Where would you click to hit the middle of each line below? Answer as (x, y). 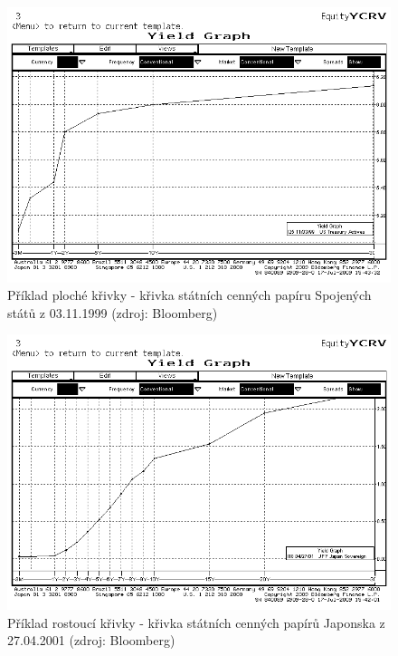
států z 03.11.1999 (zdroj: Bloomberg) (113, 312)
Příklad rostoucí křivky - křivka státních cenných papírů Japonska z (196, 622)
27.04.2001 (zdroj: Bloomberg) (91, 640)
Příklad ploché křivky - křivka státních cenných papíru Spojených (190, 295)
